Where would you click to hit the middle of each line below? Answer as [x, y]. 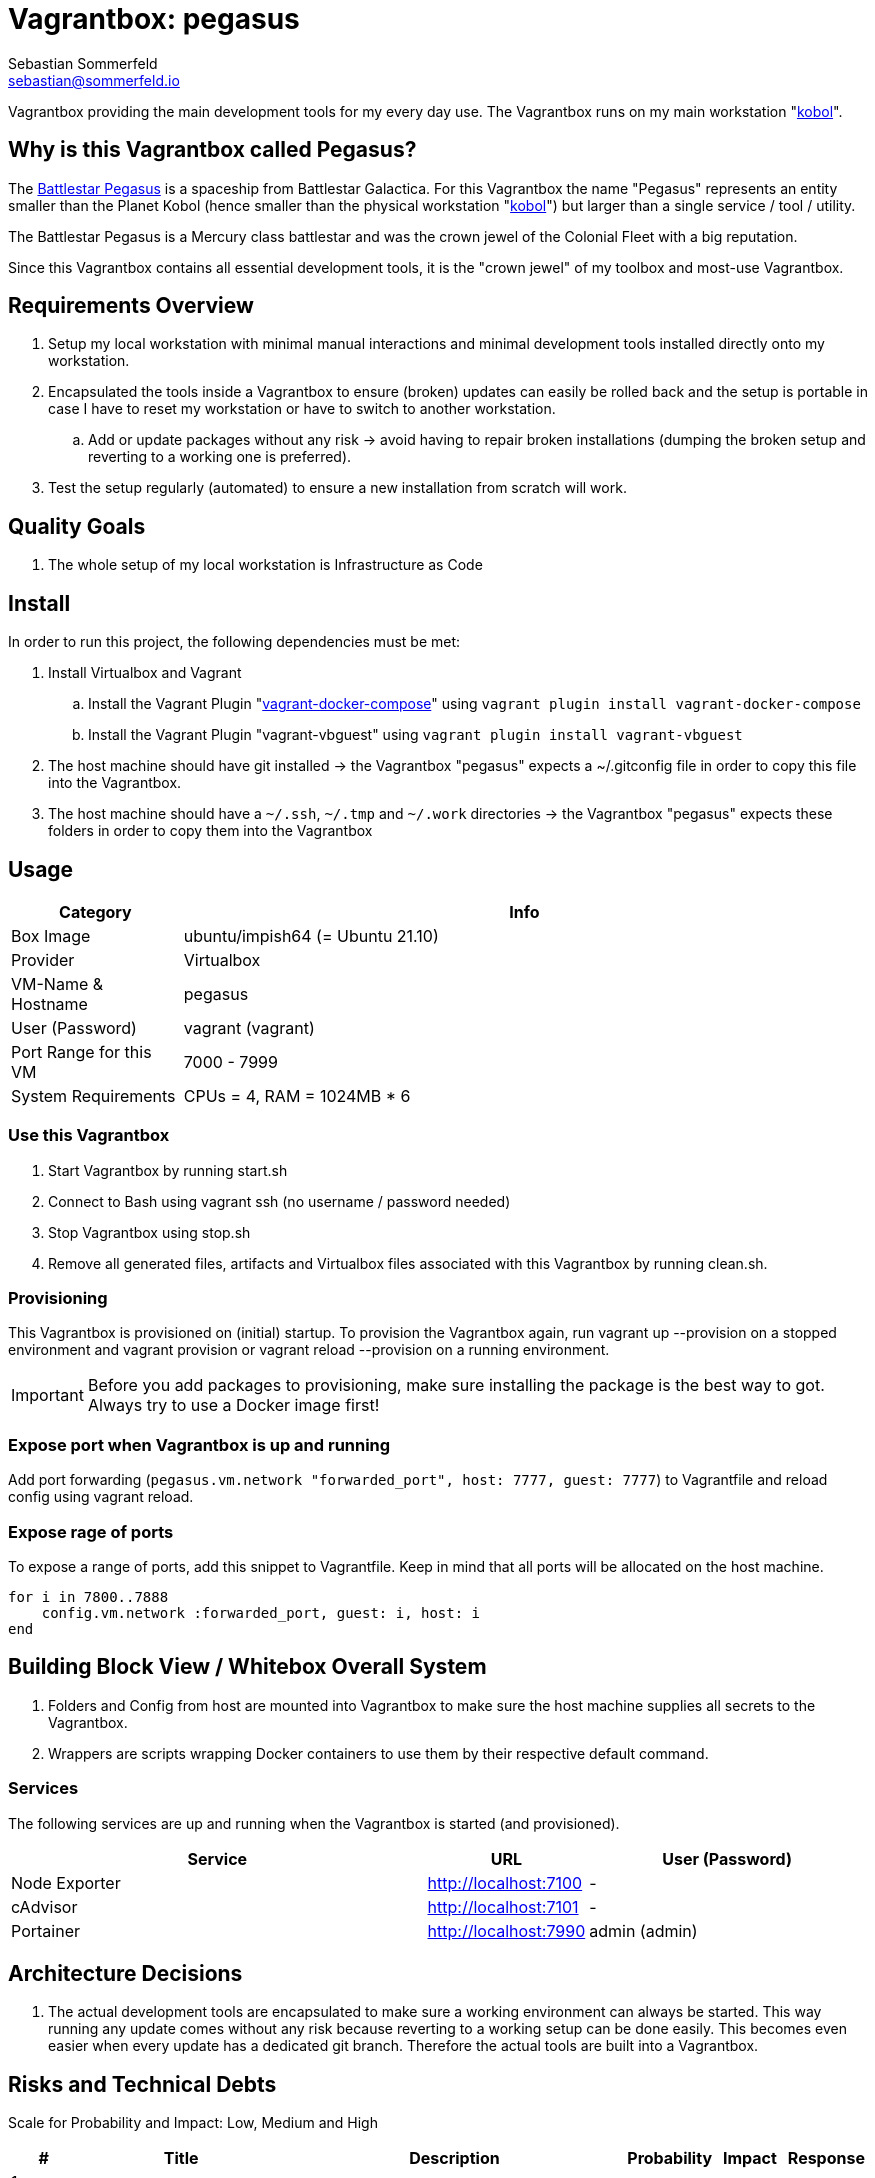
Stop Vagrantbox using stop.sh [149, 1232]
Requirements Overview [131, 306]
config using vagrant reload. [101, 1497]
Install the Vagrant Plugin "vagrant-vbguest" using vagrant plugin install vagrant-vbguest [415, 735]
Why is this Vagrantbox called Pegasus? [212, 150]
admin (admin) [643, 1930]
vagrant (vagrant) [249, 1027]
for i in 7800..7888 [88, 1596]
